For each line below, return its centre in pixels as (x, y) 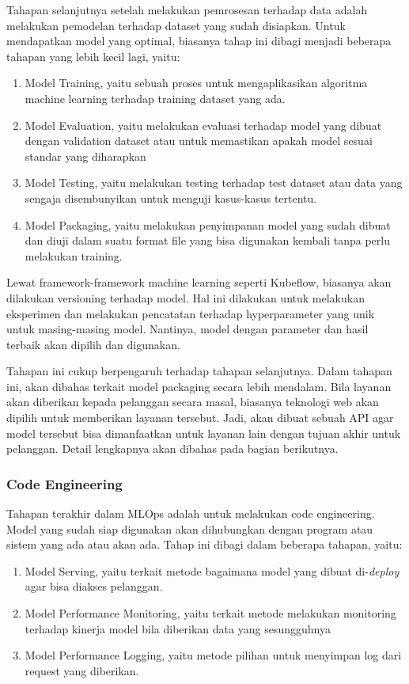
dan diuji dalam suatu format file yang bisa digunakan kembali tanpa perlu (207, 240)
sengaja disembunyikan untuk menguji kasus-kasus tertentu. (171, 198)
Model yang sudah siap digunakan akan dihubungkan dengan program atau (190, 528)
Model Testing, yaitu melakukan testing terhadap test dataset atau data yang (214, 182)
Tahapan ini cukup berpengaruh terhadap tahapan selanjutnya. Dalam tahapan (199, 371)
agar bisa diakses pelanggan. (94, 586)
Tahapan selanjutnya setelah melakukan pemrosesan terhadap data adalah (187, 9)
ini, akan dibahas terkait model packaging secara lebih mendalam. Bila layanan (199, 386)
